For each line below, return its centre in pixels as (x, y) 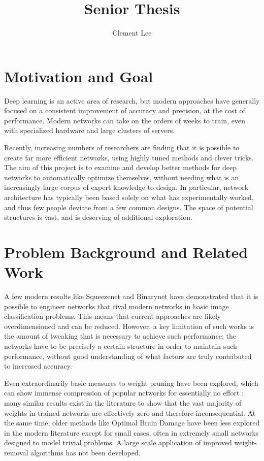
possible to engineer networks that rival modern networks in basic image (117, 306)
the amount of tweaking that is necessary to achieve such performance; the (120, 336)
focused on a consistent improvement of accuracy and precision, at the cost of (125, 110)
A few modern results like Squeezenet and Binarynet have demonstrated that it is (131, 296)
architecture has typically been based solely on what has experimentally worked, (129, 197)
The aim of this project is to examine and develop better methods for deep (121, 167)
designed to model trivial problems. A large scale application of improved (118, 442)
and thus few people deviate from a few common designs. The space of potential (129, 207)
